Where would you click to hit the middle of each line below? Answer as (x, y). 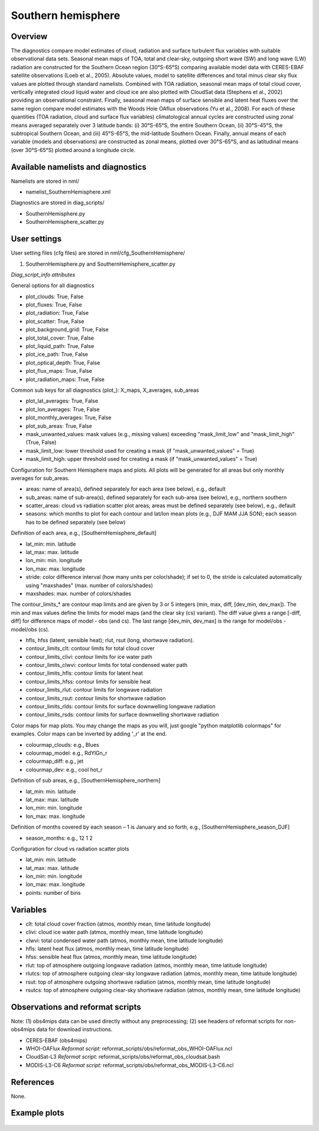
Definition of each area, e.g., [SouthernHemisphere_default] (84, 533)
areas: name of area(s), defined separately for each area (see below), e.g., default (126, 489)
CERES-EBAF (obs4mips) (56, 1040)
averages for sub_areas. (40, 478)
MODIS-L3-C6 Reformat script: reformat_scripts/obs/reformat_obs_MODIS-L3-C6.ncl (130, 1065)
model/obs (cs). (30, 629)
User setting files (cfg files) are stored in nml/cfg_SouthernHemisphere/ (98, 253)
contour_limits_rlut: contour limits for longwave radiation (94, 690)
